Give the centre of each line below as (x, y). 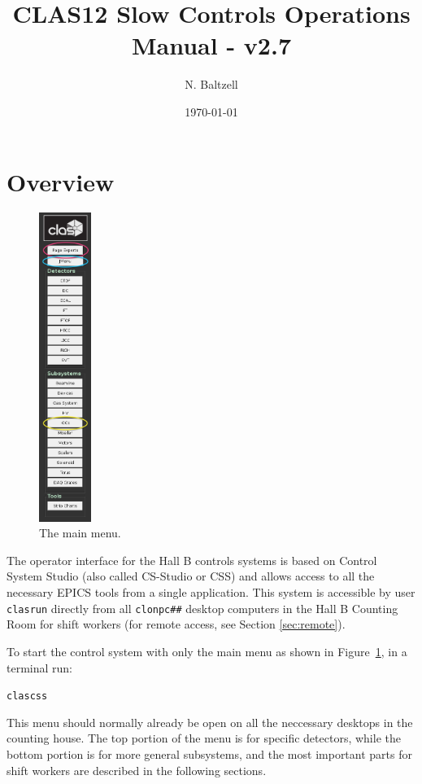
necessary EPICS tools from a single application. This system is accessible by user (211, 592)
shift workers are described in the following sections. (137, 770)
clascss (27, 696)
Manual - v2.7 (211, 45)
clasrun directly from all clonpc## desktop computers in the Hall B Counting (202, 608)
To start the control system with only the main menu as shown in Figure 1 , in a (207, 651)
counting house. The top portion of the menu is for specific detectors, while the (204, 738)
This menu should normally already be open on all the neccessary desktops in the (210, 722)
